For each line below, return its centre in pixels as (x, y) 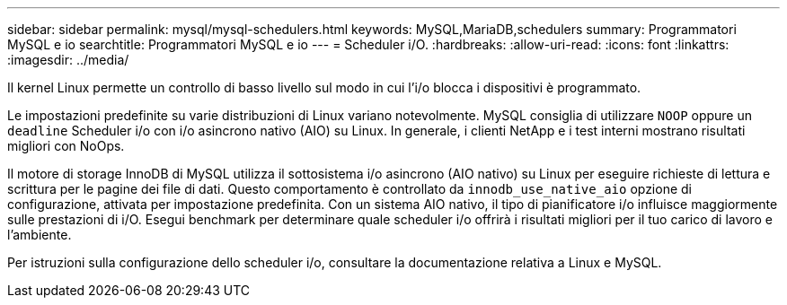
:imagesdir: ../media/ (68, 60)
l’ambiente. (40, 235)
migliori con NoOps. (66, 146)
